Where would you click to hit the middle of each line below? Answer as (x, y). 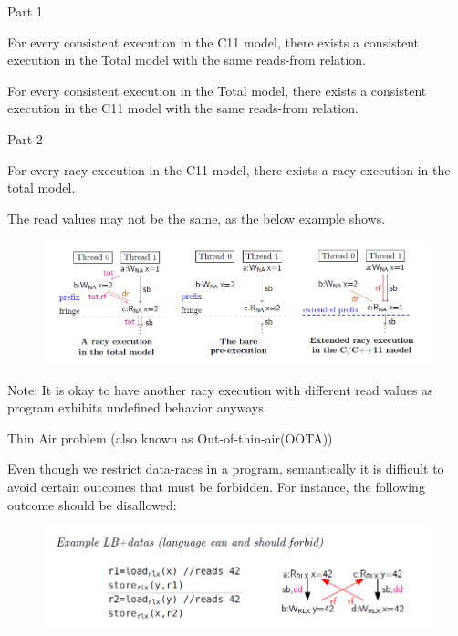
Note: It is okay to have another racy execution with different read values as (220, 389)
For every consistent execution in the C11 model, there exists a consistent (213, 42)
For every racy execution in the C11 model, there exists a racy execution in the (229, 169)
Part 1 (25, 11)
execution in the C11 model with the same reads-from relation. (183, 108)
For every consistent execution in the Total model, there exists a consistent (217, 90)
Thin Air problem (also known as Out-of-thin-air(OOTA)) (170, 438)
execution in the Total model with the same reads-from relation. (187, 60)
